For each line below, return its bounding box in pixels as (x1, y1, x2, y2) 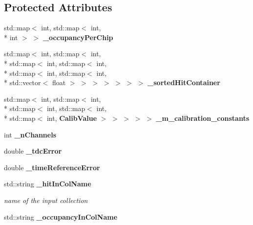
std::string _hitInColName (4, 179, 91, 189)
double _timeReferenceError (4, 162, 100, 172)
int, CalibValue (46, 112, 97, 123)
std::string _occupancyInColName (4, 211, 118, 222)
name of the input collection (4, 195, 88, 205)
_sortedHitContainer (148, 77, 220, 88)
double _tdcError (4, 146, 62, 156)
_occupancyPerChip (42, 32, 113, 42)
